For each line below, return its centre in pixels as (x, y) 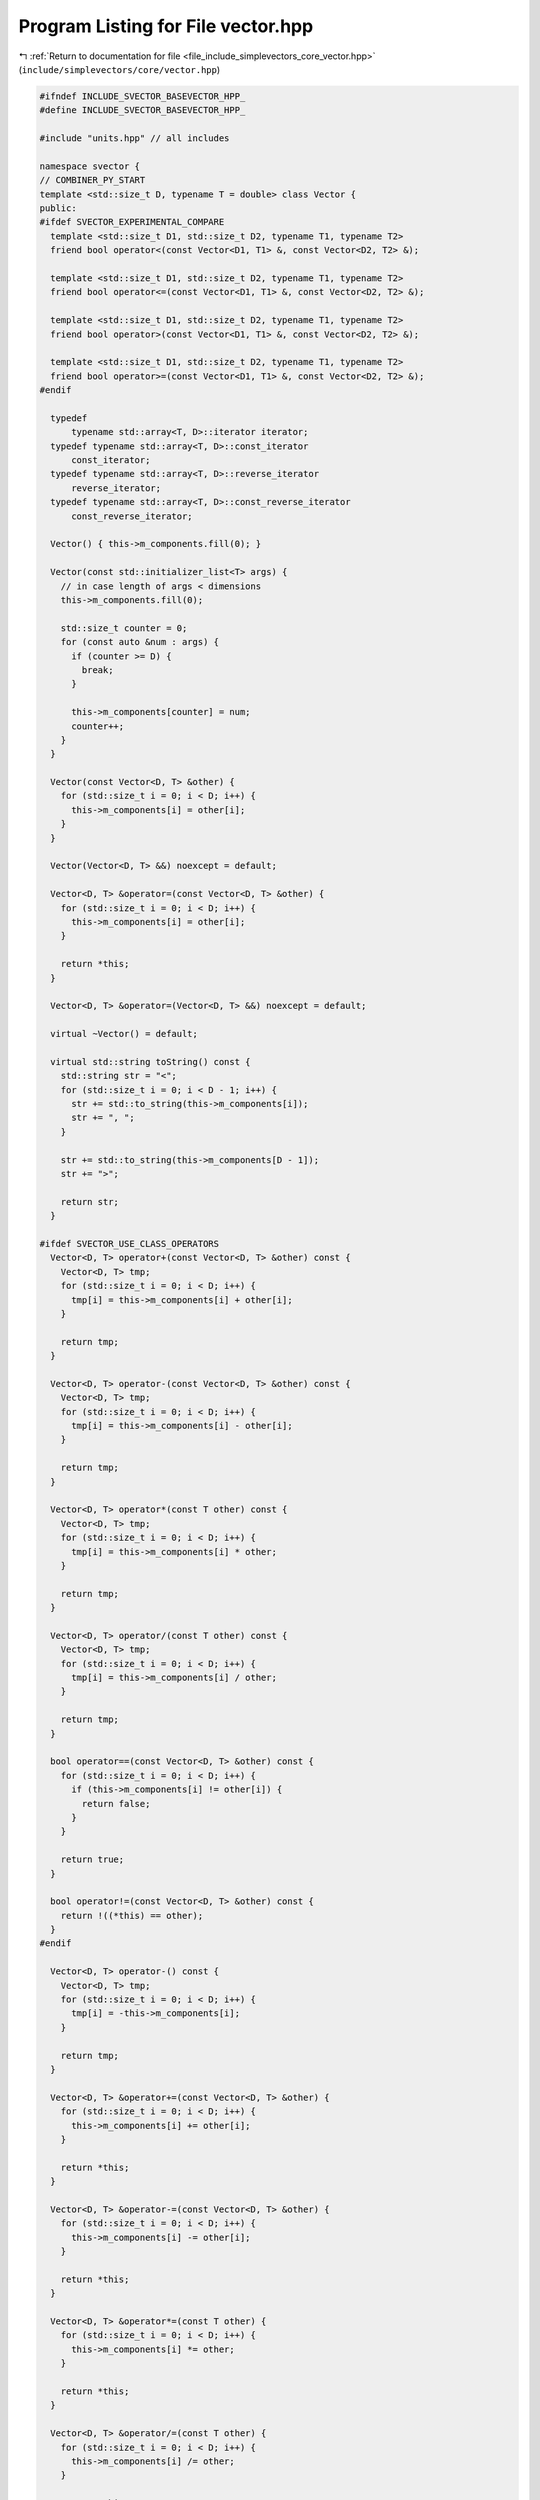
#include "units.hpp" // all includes (134, 138)
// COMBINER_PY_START (92, 180)
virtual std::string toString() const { (150, 1061)
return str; (90, 1201)
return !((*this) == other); (132, 1915)
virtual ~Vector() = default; (124, 1034)
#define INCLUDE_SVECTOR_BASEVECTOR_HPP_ (142, 110)
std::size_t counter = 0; (124, 628)
